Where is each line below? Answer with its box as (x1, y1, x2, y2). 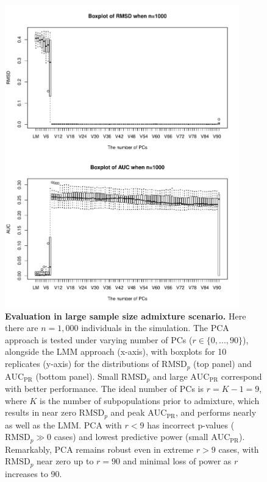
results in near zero (5, 406, 76, 419)
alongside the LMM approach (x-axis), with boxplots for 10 (5, 345, 227, 358)
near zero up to (37, 455, 94, 467)
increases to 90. (5, 467, 62, 480)
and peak (110, 406, 145, 419)
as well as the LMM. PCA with (5, 418, 122, 431)
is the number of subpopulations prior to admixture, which (40, 394, 260, 407)
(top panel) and (193, 357, 252, 370)
